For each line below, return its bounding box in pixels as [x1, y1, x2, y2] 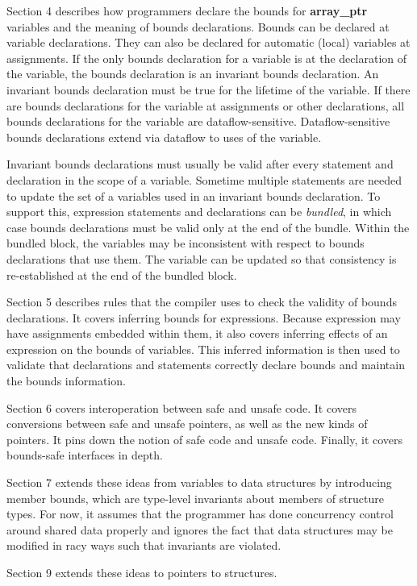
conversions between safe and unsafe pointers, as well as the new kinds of [6, 415, 368, 432]
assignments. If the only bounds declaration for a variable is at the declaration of [6, 49, 407, 66]
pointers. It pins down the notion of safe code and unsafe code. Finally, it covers [6, 430, 403, 447]
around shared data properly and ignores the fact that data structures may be [6, 521, 393, 538]
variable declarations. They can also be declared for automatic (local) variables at [6, 34, 411, 51]
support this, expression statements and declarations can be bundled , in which [6, 203, 392, 220]
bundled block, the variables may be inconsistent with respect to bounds [6, 235, 365, 251]
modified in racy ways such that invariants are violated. [6, 537, 281, 554]
